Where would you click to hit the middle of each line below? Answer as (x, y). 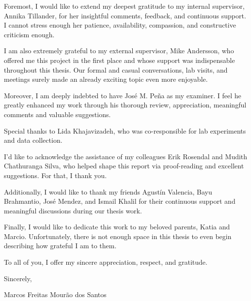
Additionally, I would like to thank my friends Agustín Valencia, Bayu (108, 191)
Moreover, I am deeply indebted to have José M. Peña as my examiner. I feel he (123, 95)
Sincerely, (18, 278)
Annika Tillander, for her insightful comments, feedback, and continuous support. (125, 15)
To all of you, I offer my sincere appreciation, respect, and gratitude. (106, 262)
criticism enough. (29, 34)
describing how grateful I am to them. (60, 246)
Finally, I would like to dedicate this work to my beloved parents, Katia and (117, 227)
